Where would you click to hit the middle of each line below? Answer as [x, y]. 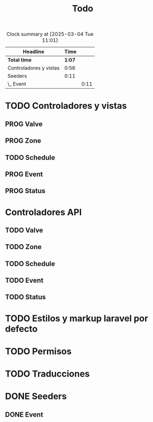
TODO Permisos [38, 351]
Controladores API [44, 212]
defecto [21, 329]
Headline [33, 52]
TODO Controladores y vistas [66, 106]
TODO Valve [24, 230]
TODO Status [26, 297]
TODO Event [24, 280]
